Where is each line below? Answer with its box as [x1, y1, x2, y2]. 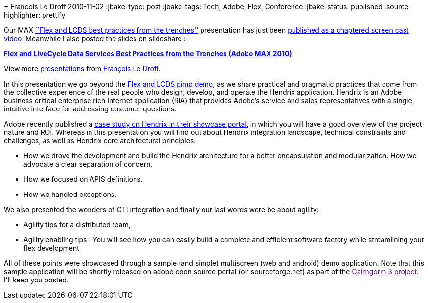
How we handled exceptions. [23, 190, 117, 198]
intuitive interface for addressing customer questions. [4, 105, 177, 113]
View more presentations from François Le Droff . [4, 65, 161, 73]
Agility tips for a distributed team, [23, 220, 131, 229]
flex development [23, 244, 79, 252]
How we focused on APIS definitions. [23, 175, 143, 183]
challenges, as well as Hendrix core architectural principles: [4, 136, 196, 145]
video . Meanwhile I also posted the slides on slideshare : [4, 34, 186, 43]
